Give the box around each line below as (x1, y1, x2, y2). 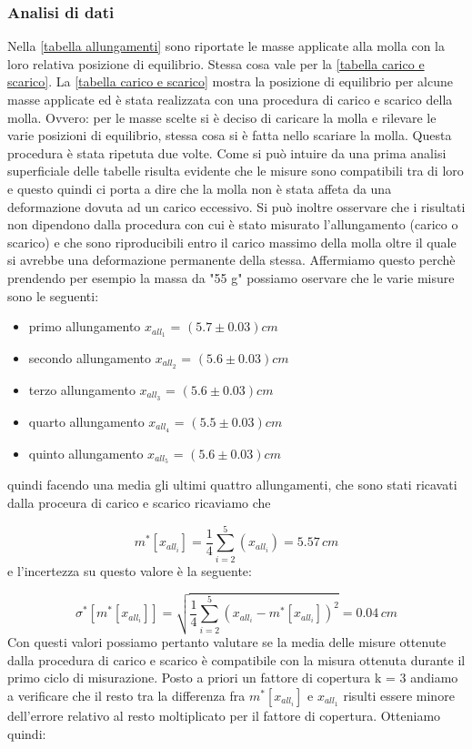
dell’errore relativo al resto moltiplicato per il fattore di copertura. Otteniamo (7, 705, 441, 724)
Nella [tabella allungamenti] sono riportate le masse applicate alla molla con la (7, 36, 445, 56)
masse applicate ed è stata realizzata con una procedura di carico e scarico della (7, 90, 453, 108)
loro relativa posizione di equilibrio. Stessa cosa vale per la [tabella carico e (7, 54, 425, 73)
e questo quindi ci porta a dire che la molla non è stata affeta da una (7, 178, 392, 197)
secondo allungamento (28, 348, 152, 367)
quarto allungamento (28, 411, 145, 430)
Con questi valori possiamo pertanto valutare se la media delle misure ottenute (7, 633, 447, 652)
